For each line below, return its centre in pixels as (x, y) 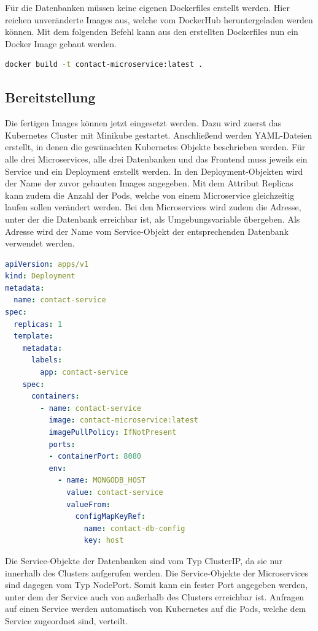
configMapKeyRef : (111, 517)
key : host (104, 541)
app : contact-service (84, 373)
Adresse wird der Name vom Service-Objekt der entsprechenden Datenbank (147, 231)
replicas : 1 (38, 324)
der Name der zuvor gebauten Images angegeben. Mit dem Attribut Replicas (149, 183)
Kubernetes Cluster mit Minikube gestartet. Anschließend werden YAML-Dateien (159, 135)
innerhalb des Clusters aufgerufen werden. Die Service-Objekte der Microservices (157, 572)
